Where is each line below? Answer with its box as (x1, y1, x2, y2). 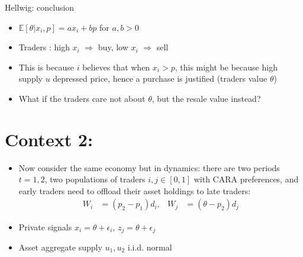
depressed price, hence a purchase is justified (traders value (53, 72, 267, 85)
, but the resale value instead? (151, 92, 261, 104)
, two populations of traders (44, 173, 146, 185)
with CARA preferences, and (194, 173, 299, 185)
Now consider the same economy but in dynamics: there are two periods (18, 161, 280, 174)
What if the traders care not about (18, 92, 146, 104)
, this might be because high (175, 60, 278, 73)
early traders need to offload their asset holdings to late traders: (18, 184, 251, 197)
